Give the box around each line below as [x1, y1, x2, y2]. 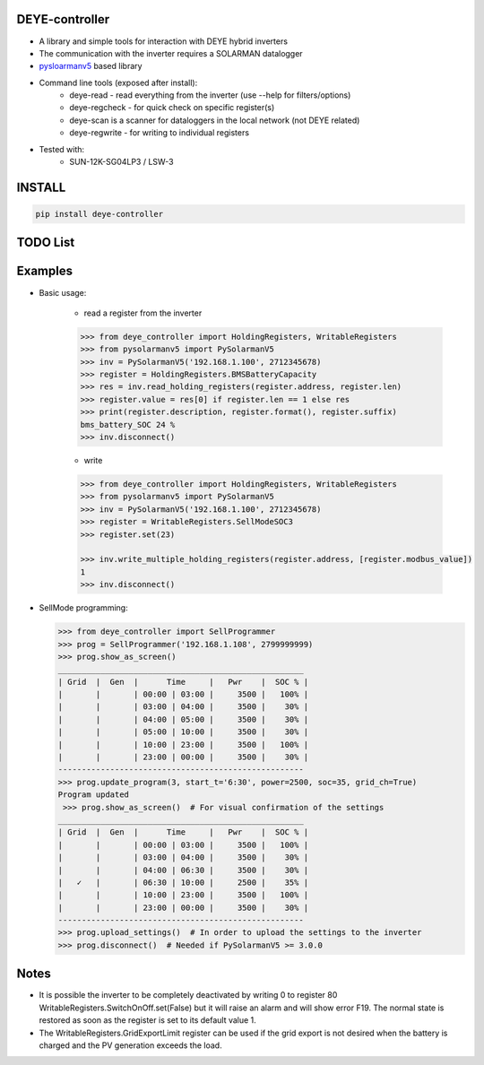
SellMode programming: [39, 602, 129, 613]
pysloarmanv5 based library [39, 61, 143, 72]
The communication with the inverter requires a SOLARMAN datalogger [39, 48, 304, 58]
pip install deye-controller [35, 209, 164, 220]
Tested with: [39, 143, 85, 154]
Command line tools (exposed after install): [39, 77, 198, 88]
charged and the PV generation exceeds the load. [39, 1040, 223, 1051]
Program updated [57, 790, 130, 800]
